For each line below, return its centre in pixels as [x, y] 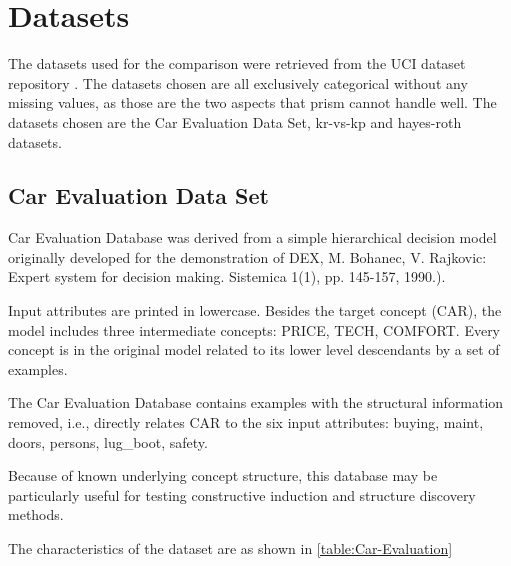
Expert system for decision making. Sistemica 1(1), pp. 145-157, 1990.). [227, 276]
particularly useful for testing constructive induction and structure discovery [242, 494]
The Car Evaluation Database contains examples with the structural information [256, 402]
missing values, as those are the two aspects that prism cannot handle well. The [252, 102]
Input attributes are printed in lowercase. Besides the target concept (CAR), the [255, 310]
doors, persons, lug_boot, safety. [108, 441]
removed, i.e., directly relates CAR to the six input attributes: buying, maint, [246, 422]
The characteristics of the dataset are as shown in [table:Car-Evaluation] [230, 548]
